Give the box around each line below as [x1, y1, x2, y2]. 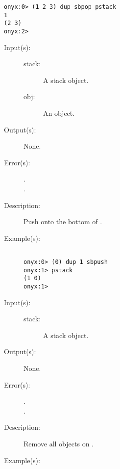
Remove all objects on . [24, 438, 94, 448]
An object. [43, 108, 75, 118]
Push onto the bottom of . [24, 216, 102, 227]
